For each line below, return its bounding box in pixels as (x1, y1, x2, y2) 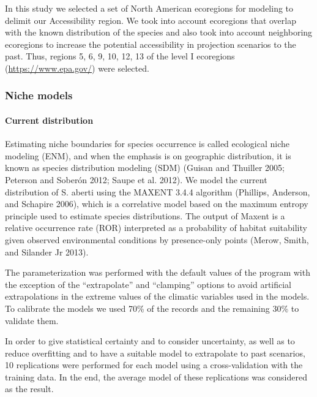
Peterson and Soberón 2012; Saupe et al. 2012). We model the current (5, 173, 267, 186)
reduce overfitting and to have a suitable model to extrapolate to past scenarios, (5, 346, 305, 359)
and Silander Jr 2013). (5, 245, 89, 258)
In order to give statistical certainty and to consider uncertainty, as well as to (5, 335, 295, 347)
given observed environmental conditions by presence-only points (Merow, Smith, (5, 233, 309, 246)
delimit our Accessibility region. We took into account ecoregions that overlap (5, 13, 296, 26)
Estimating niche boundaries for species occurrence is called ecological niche (5, 137, 290, 150)
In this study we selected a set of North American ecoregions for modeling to (5, 2, 294, 14)
